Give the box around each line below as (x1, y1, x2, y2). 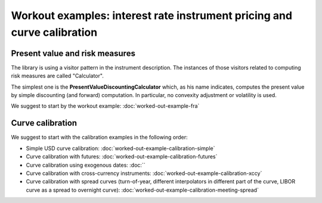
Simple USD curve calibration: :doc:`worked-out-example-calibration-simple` (26, 145, 215, 152)
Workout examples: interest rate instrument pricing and (11, 9, 292, 22)
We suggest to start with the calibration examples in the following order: (11, 134, 188, 141)
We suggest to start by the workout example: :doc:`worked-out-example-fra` (11, 102, 200, 110)
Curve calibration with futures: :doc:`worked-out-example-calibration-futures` (26, 153, 218, 160)
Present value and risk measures (11, 48, 135, 58)
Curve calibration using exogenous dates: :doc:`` (26, 161, 145, 168)
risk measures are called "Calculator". (11, 72, 104, 80)
